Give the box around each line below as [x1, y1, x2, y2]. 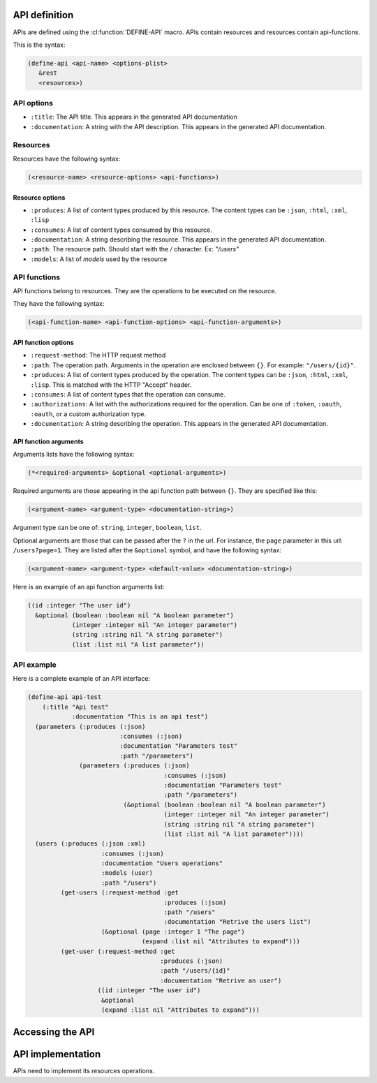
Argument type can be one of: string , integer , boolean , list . [13, 524, 202, 532]
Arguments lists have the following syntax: [13, 450, 135, 459]
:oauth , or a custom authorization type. [30, 409, 147, 418]
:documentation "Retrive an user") [160, 976, 282, 985]
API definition [13, 9, 74, 21]
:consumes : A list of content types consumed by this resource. [30, 226, 212, 234]
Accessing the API [13, 1026, 95, 1038]
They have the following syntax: [13, 300, 105, 308]
